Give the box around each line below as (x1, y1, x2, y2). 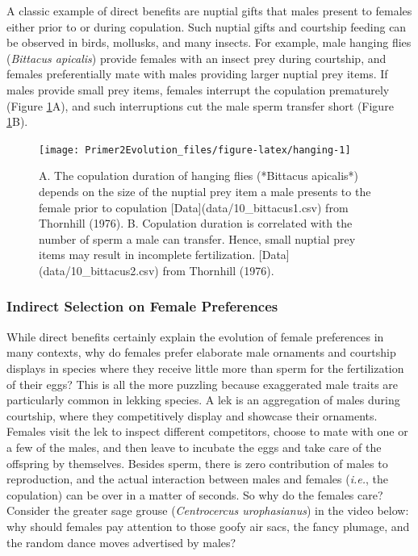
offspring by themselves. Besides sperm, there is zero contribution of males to (6, 454, 388, 471)
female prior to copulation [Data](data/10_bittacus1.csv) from (39, 199, 349, 215)
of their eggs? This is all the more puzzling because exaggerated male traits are (6, 375, 399, 392)
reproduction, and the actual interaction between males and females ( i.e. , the (6, 470, 389, 487)
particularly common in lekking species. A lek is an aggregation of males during (6, 391, 400, 408)
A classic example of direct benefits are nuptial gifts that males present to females (6, 2, 412, 19)
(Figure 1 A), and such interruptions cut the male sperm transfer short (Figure (6, 97, 394, 114)
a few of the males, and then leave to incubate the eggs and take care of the (6, 438, 382, 455)
